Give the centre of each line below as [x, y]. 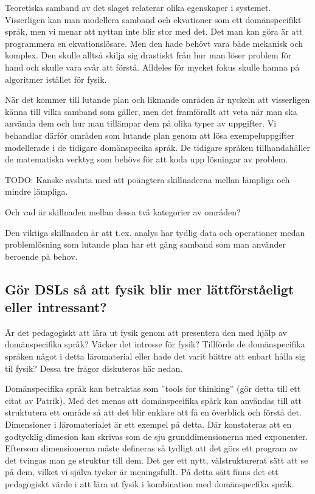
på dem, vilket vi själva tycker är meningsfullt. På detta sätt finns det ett [142, 472]
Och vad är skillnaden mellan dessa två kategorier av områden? [123, 211]
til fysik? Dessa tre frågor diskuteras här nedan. [94, 368]
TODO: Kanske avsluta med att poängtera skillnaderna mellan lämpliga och [147, 179]
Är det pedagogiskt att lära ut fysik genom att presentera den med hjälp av [146, 332]
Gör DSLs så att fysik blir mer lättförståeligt [150, 289]
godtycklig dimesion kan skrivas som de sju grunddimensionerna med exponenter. [157, 436]
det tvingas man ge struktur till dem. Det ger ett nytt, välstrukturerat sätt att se [157, 460]
